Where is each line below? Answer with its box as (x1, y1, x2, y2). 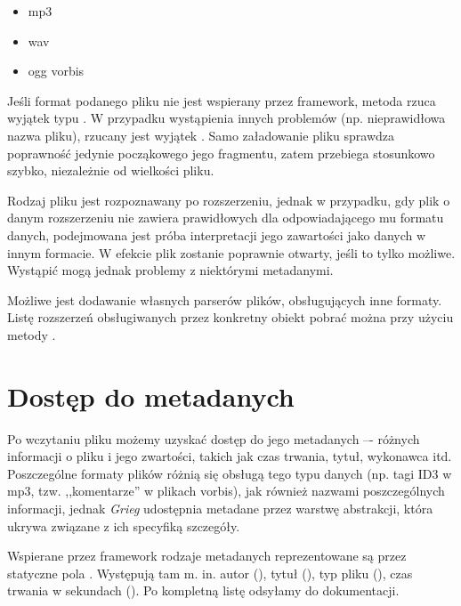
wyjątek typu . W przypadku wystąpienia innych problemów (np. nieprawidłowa (7, 109, 446, 127)
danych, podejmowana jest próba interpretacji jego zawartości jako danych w (7, 225, 426, 244)
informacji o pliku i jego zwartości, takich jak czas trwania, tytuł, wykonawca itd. (7, 447, 452, 465)
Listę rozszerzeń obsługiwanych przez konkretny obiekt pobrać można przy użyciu (7, 308, 454, 327)
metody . (7, 325, 56, 343)
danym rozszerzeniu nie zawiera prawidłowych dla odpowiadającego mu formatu (7, 208, 444, 227)
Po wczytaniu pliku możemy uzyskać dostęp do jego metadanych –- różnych (7, 429, 420, 448)
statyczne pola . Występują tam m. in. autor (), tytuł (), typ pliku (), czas (7, 563, 413, 582)
